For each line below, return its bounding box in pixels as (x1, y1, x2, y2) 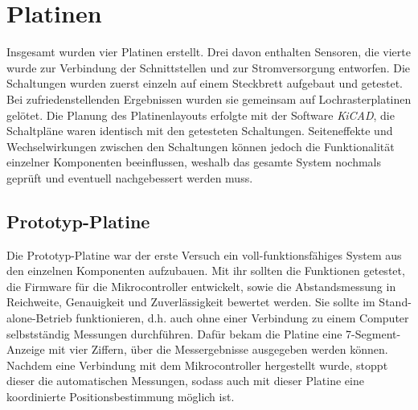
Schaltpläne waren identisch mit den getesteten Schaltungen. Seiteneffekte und (6, 122, 393, 139)
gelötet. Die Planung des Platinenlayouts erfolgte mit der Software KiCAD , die (6, 106, 395, 123)
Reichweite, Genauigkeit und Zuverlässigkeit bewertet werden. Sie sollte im (6, 293, 375, 310)
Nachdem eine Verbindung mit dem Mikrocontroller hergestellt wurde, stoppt (6, 356, 388, 373)
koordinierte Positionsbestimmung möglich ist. (6, 388, 235, 405)
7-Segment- (346, 325, 401, 342)
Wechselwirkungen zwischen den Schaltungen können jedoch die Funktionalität (6, 137, 395, 154)
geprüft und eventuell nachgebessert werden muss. (6, 169, 253, 186)
